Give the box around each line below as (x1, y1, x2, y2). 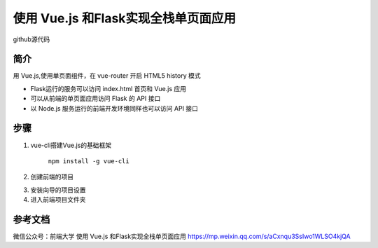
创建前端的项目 (30, 172, 73, 181)
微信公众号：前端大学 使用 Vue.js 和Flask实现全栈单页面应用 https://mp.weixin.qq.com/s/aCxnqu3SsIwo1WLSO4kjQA (13, 232, 351, 240)
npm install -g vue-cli (48, 157, 129, 165)
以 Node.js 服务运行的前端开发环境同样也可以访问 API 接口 (30, 104, 199, 112)
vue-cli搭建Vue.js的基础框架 (30, 141, 112, 149)
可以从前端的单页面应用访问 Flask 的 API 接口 (30, 95, 161, 103)
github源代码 (13, 35, 50, 43)
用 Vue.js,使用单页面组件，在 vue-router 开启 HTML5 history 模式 (13, 71, 201, 80)
